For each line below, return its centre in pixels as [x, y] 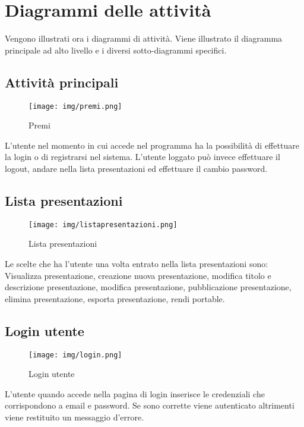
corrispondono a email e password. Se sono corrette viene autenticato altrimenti [150, 405]
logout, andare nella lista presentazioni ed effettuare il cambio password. [136, 168]
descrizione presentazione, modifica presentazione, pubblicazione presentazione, [148, 287]
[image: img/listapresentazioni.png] [103, 225]
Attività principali [62, 82]
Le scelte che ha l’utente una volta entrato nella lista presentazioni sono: [137, 263]
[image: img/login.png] [75, 355]
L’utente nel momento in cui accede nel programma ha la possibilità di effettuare [152, 145]
